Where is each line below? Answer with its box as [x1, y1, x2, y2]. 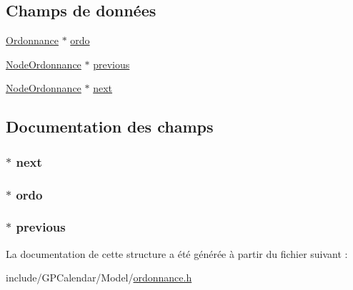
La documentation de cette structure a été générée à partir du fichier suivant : [6, 246, 348, 261]
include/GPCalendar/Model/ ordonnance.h [6, 270, 192, 285]
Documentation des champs [6, 115, 214, 138]
